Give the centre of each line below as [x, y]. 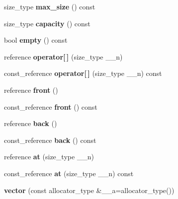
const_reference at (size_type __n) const [69, 173]
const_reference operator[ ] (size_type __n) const [83, 73]
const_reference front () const [51, 106]
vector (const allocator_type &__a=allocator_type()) [89, 190]
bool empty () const [36, 40]
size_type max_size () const [50, 6]
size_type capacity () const [47, 23]
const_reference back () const [50, 140]
